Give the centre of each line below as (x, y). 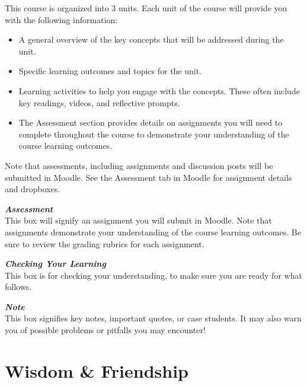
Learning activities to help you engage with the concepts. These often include (159, 90)
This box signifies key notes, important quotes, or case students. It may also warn (153, 318)
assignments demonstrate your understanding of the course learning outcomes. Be (153, 232)
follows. (18, 287)
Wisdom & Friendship (97, 370)
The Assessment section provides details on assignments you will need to (151, 122)
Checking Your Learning (55, 264)
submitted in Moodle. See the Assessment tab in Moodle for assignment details (148, 177)
